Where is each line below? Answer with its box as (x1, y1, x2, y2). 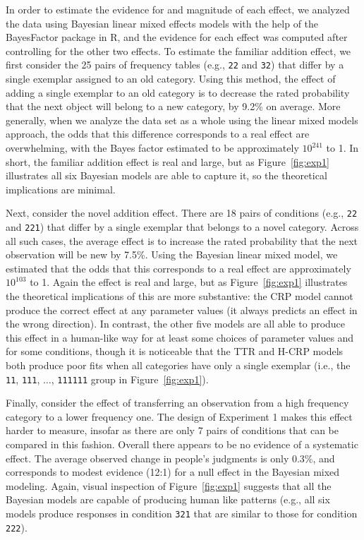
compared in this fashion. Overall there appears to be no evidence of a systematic (6, 437, 358, 452)
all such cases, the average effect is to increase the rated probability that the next (6, 233, 358, 248)
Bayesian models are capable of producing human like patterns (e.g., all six (6, 492, 330, 507)
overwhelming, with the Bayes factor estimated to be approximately (6, 140, 299, 155)
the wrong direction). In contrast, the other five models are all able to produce (6, 316, 346, 331)
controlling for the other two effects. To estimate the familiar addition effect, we (6, 43, 351, 58)
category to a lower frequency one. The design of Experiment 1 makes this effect (6, 409, 353, 424)
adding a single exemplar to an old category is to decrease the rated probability (6, 85, 350, 100)
